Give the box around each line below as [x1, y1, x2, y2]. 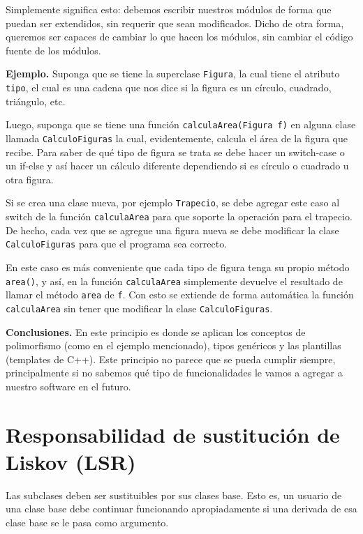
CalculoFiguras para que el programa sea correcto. [6, 236, 228, 251]
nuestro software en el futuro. [6, 379, 131, 393]
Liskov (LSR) [6, 447, 136, 475]
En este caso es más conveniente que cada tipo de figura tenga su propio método [6, 259, 350, 274]
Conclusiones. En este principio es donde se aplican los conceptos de [6, 324, 306, 339]
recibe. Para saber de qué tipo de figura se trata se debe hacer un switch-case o [6, 144, 345, 159]
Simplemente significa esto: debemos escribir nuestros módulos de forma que [6, 2, 332, 16]
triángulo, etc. [6, 93, 66, 108]
